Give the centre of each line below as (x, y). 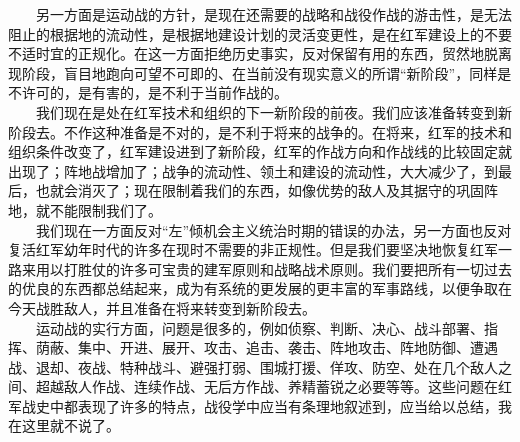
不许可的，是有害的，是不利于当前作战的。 (148, 92)
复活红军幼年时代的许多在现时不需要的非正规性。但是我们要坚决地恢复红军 (253, 249)
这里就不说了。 (70, 425)
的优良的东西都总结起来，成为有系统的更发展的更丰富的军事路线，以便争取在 (260, 288)
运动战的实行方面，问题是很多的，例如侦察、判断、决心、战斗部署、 (259, 327)
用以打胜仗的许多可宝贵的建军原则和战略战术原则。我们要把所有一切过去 (273, 268)
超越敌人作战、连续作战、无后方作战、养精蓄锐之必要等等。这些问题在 (266, 386)
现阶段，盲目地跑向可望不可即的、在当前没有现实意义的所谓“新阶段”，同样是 (260, 72)
